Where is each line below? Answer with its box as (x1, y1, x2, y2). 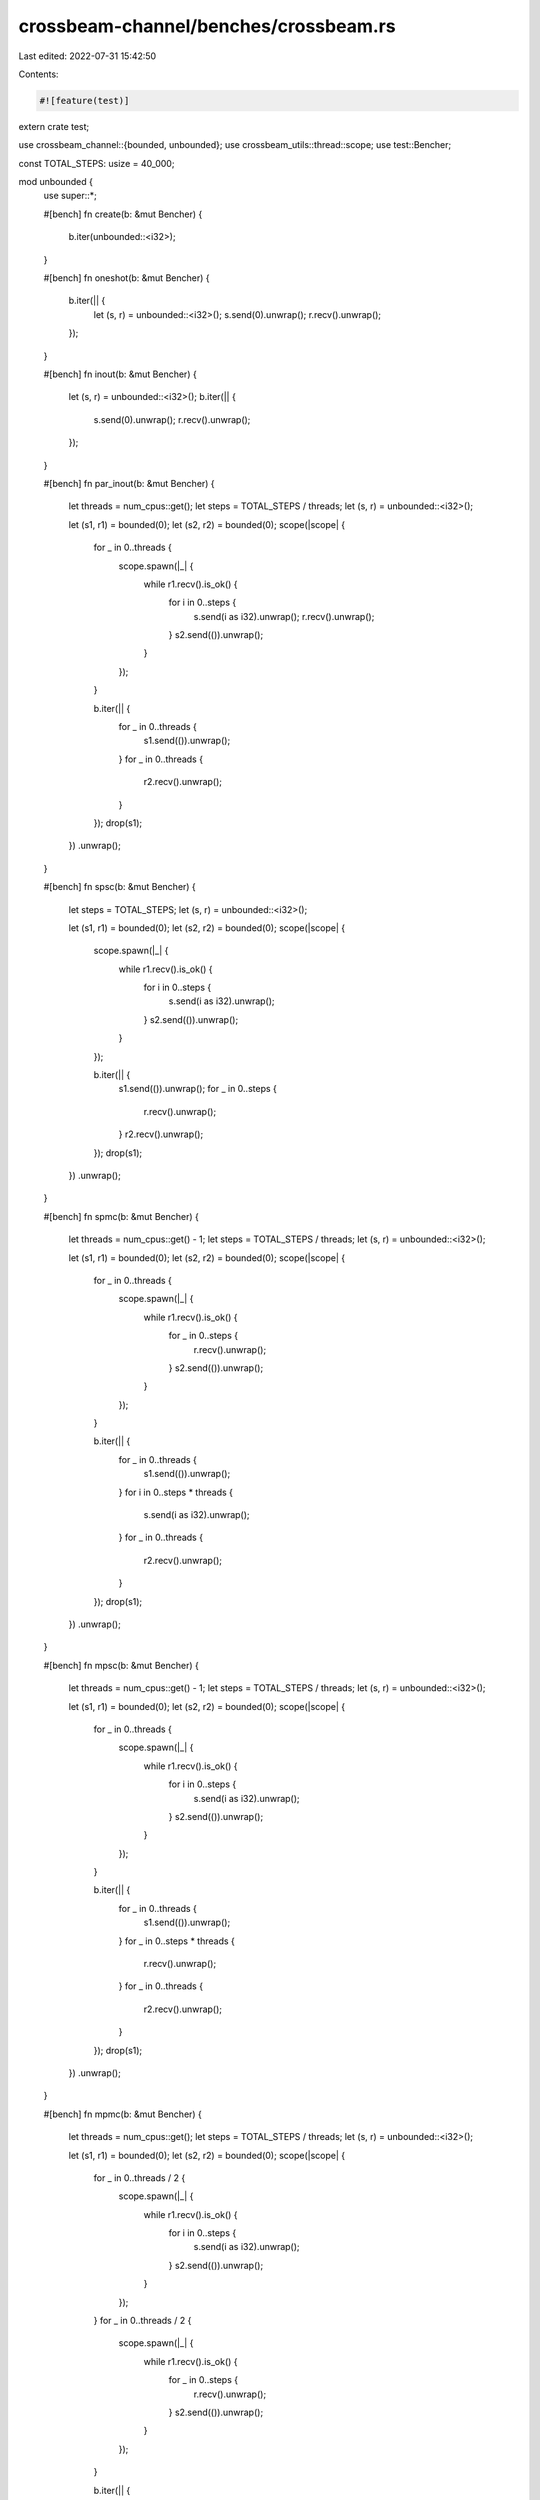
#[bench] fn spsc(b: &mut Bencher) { (43, 881, 197, 893)
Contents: (18, 68, 59, 80)
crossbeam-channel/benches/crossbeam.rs (18, 15, 396, 37)
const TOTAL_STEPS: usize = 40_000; (18, 157, 175, 169)
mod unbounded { (18, 176, 94, 188)
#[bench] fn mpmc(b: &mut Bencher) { (43, 2108, 202, 2120)
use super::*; (43, 190, 97, 202)
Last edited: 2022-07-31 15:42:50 (18, 50, 157, 62)
